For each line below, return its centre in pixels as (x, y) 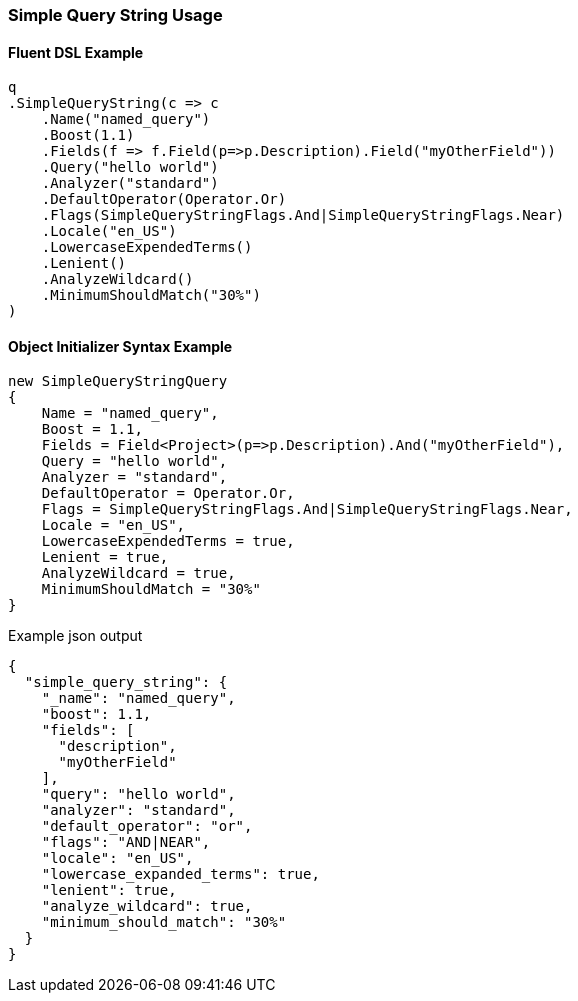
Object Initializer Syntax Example (120, 346)
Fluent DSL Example (76, 52)
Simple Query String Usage (115, 15)
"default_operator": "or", (147, 826)
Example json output (75, 636)
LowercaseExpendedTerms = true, (168, 541)
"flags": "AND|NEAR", (126, 842)
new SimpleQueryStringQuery (118, 381)
